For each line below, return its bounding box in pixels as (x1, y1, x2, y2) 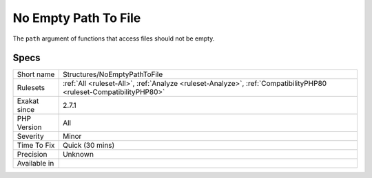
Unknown (62, 150, 94, 159)
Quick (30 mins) (62, 141, 115, 151)
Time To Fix (17, 141, 55, 151)
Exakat (17, 96, 39, 106)
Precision (17, 150, 48, 159)
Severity (17, 131, 44, 141)
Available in (17, 159, 54, 168)
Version (17, 122, 42, 132)
